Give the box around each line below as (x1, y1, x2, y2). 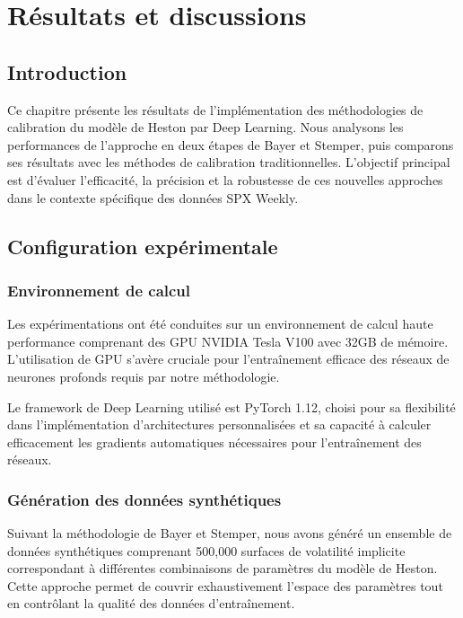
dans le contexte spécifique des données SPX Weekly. (7, 188, 299, 207)
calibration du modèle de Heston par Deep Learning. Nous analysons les (7, 118, 404, 137)
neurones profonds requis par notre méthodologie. (7, 366, 280, 385)
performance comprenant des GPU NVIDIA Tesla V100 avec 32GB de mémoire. (7, 331, 449, 350)
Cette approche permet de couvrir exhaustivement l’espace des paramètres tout (7, 576, 443, 595)
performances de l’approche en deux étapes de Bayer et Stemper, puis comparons (7, 135, 454, 154)
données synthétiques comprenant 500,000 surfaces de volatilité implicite (7, 541, 406, 560)
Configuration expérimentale (7, 232, 278, 260)
